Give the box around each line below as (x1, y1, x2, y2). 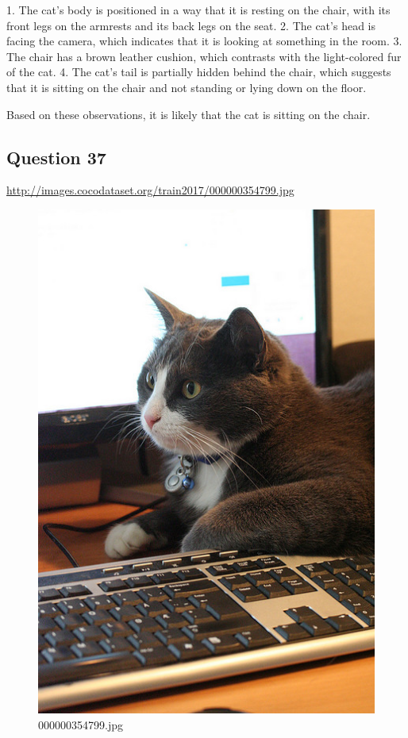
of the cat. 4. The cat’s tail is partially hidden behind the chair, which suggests (6, 63, 391, 80)
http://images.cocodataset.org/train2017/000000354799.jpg (6, 182, 294, 198)
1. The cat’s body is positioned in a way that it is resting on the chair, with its (6, 2, 391, 17)
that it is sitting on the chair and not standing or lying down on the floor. (6, 79, 367, 95)
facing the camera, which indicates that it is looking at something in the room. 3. (6, 33, 402, 49)
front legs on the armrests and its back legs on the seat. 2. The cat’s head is (6, 17, 375, 33)
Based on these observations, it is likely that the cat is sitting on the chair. (6, 106, 371, 122)
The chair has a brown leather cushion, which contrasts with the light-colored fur (6, 48, 402, 64)
